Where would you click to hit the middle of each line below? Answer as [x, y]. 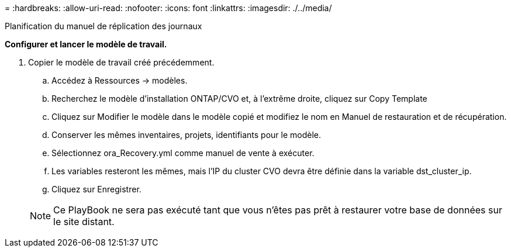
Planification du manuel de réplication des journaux [103, 26]
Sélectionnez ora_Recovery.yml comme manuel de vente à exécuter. [183, 153]
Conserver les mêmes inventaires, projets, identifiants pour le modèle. [187, 135]
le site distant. [84, 222]
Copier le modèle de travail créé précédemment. [121, 62]
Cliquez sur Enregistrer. [96, 189]
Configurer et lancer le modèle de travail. [86, 44]
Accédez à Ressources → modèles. [120, 80]
